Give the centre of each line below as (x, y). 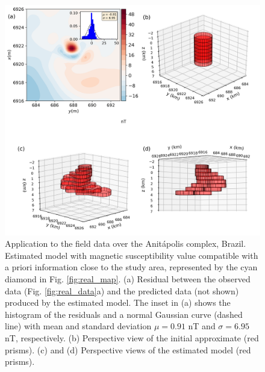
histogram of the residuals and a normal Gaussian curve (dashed (124, 314)
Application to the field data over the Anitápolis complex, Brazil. (126, 243)
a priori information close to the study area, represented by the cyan (131, 267)
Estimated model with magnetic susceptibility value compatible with (132, 255)
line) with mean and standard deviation (78, 326)
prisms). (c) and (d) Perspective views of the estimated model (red (128, 349)
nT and (202, 326)
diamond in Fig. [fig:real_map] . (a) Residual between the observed (128, 278)
